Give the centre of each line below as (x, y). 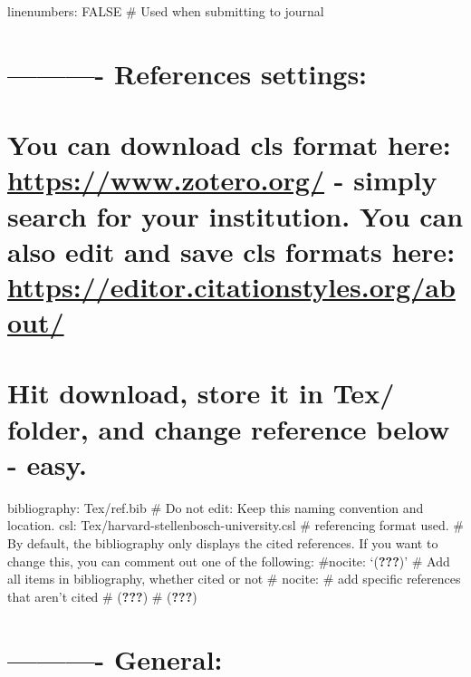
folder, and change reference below (229, 428)
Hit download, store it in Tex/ (201, 393)
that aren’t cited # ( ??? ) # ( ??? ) (102, 596)
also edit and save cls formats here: (231, 251)
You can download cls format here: (229, 145)
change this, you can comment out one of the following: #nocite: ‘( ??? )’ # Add (229, 561)
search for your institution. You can (235, 215)
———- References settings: (187, 73)
